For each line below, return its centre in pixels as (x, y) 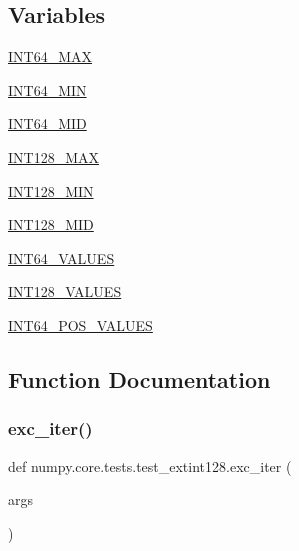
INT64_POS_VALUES (80, 324)
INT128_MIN (51, 190)
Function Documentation (139, 378)
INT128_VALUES (65, 291)
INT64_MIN (47, 89)
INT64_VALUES (61, 257)
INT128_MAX (53, 156)
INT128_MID (51, 224)
